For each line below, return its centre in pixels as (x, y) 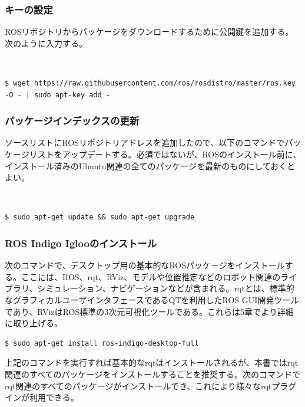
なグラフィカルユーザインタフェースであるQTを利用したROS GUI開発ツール (152, 299)
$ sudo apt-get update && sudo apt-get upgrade (100, 217)
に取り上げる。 (34, 323)
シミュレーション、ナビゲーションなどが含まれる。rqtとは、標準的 (166, 288)
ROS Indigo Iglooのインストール (81, 243)
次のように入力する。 (46, 43)
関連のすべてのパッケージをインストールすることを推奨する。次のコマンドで (152, 374)
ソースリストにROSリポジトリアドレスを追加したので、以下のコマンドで (145, 142)
